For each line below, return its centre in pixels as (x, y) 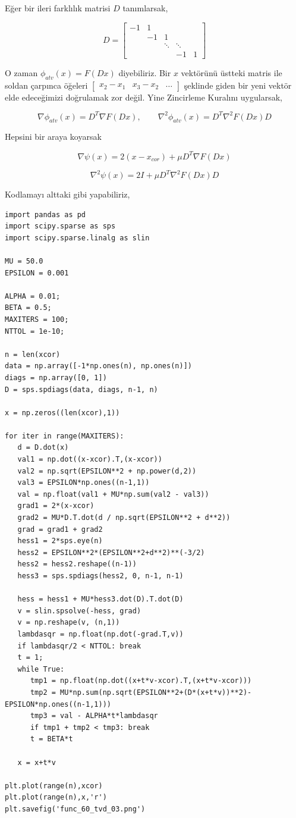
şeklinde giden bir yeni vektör (238, 85)
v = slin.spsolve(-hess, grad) (79, 611)
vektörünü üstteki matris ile (232, 72)
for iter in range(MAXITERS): (64, 436)
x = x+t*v (37, 762)
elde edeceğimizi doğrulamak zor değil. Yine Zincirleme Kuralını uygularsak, (144, 97)
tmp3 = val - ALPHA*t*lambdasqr (94, 716)
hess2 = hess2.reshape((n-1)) (77, 564)
